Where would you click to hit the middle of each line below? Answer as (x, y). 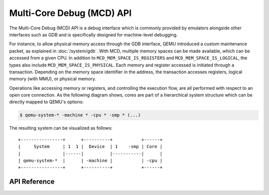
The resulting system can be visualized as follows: (61, 128)
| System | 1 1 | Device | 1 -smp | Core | (90, 147)
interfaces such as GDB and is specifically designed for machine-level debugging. (93, 34)
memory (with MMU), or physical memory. (53, 79)
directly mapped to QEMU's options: (47, 102)
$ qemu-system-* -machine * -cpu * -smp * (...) (80, 115)
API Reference (32, 182)
